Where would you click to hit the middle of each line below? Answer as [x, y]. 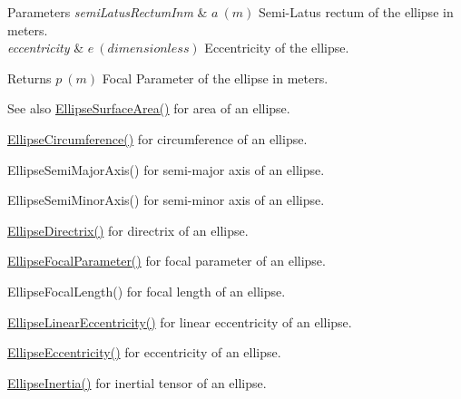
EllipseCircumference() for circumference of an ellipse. [157, 138]
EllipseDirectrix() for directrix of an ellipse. [128, 230]
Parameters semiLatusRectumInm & [108, 12]
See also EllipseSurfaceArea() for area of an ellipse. [149, 108]
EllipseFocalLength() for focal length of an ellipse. [147, 291]
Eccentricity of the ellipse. [277, 48]
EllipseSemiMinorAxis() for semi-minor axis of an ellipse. [166, 200]
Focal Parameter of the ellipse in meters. [215, 78]
